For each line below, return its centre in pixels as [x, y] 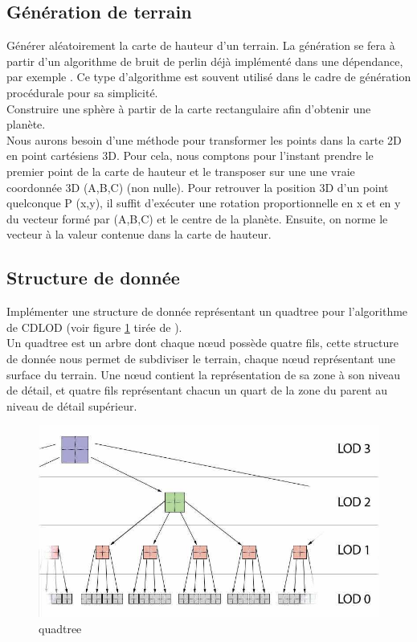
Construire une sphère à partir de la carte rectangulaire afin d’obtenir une [189, 108]
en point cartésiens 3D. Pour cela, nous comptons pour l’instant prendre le [190, 155]
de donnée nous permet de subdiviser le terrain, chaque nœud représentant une [201, 358]
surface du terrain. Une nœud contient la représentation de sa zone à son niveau [204, 374]
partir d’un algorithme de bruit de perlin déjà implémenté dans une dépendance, [205, 61]
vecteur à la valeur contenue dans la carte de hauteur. [139, 234]
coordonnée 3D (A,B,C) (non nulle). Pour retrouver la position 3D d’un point [198, 187]
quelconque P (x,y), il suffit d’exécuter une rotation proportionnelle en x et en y [204, 203]
